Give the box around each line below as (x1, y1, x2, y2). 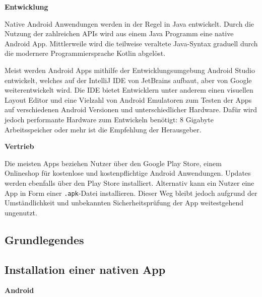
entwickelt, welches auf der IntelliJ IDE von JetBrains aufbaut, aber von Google (5, 75, 252, 85)
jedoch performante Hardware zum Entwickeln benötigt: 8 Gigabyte (5, 114, 214, 124)
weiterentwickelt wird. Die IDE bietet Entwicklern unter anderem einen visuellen (5, 85, 253, 95)
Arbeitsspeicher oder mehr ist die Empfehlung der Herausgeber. (5, 124, 202, 134)
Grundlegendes (5, 232, 84, 247)
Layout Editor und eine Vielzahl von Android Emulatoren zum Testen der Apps (5, 94, 252, 105)
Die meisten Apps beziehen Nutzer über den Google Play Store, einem (5, 158, 222, 168)
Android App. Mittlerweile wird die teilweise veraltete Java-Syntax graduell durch (5, 38, 258, 48)
